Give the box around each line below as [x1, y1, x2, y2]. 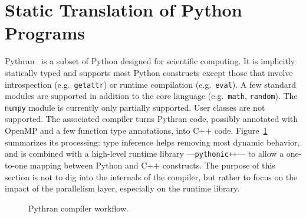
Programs [5, 21, 85, 45]
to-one [5, 158, 28, 171]
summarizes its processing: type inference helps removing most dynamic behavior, [5, 136, 300, 148]
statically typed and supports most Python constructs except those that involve [5, 66, 293, 78]
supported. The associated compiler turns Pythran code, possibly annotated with [5, 113, 298, 125]
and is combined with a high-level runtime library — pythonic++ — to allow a [5, 147, 284, 160]
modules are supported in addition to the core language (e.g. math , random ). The [5, 90, 298, 102]
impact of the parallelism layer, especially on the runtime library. [5, 182, 240, 194]
